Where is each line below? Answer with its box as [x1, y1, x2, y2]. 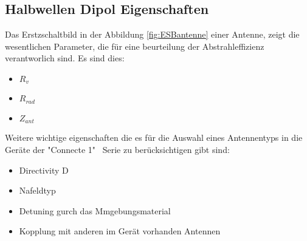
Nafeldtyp [19, 184, 56, 197]
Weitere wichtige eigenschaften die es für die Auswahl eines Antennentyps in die [5, 131, 303, 144]
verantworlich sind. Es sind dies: [5, 52, 125, 64]
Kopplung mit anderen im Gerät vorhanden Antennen [19, 225, 221, 237]
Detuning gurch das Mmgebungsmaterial [19, 204, 171, 217]
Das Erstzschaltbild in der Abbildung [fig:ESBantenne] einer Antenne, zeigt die [5, 28, 300, 41]
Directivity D [19, 163, 69, 176]
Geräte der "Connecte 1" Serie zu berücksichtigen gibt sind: [5, 143, 230, 155]
